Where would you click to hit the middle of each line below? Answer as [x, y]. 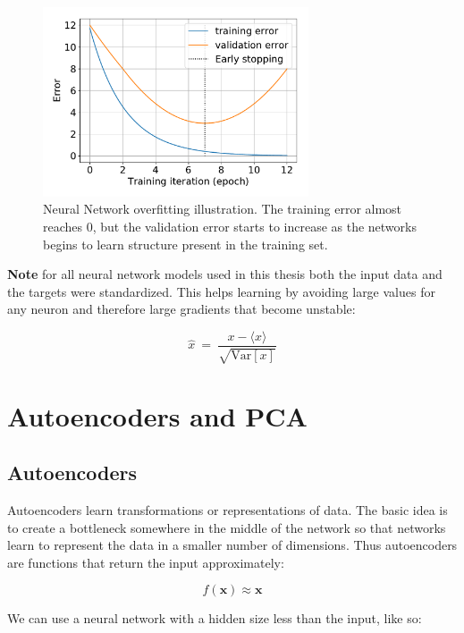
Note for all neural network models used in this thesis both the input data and [225, 274]
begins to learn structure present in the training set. [186, 244]
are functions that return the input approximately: [146, 562]
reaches [63, 227]
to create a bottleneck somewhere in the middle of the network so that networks [227, 527]
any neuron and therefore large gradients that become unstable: [181, 309]
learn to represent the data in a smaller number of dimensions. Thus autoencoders [232, 545]
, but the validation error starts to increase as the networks [254, 227]
